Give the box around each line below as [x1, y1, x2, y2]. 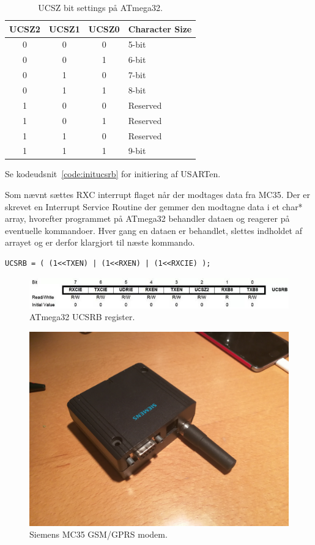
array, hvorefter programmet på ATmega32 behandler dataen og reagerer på [5, 212, 290, 225]
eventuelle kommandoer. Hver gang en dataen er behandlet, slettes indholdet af [5, 224, 302, 236]
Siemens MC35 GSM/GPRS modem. [29, 528, 168, 541]
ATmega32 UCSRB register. [29, 310, 135, 323]
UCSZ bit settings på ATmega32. [38, 1, 163, 13]
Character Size [128, 22, 192, 35]
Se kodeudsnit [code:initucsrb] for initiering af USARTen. [5, 167, 221, 180]
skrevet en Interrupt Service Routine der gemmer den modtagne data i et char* [5, 200, 303, 213]
